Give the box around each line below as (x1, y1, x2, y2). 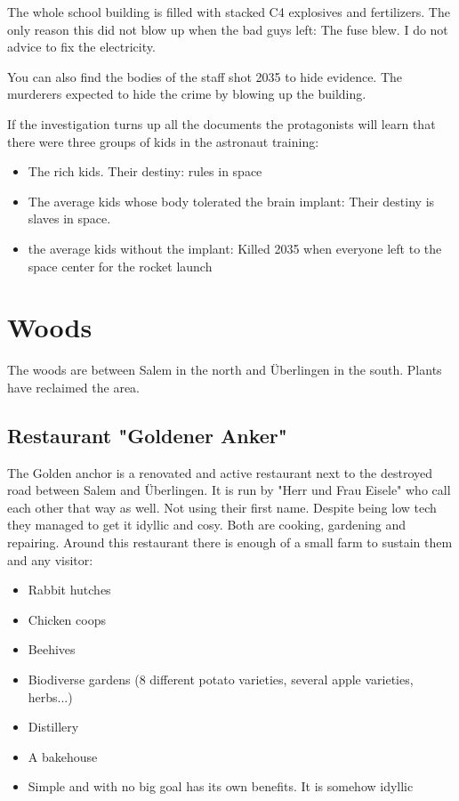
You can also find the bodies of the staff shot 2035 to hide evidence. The (7, 67, 403, 85)
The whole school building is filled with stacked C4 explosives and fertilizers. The (7, 3, 450, 20)
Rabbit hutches (28, 580, 111, 599)
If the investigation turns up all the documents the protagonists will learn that (7, 114, 436, 133)
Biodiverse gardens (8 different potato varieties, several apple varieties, (28, 669, 414, 688)
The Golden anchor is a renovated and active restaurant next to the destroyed (7, 463, 433, 481)
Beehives (28, 640, 76, 659)
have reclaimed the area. (7, 377, 141, 396)
